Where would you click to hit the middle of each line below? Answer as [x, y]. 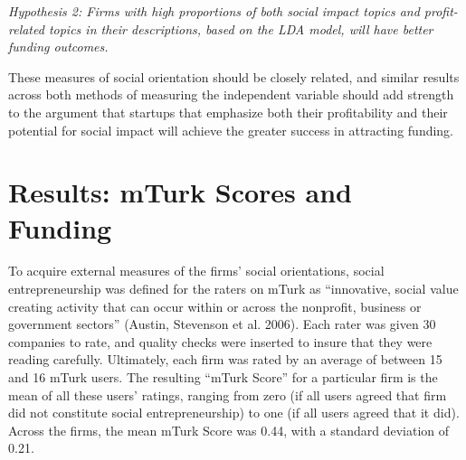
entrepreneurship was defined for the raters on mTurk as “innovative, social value [233, 289]
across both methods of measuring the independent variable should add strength [231, 94]
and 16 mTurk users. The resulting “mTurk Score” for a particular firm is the [223, 377]
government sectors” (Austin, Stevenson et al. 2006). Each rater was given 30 [222, 324]
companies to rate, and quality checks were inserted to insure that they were [220, 341]
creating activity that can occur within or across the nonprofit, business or [215, 306]
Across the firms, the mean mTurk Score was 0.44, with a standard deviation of [229, 430]
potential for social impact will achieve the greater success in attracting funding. [231, 130]
